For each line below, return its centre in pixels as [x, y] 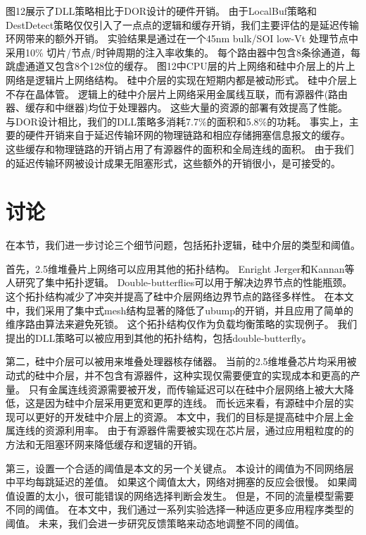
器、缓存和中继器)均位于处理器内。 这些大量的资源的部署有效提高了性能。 [177, 107]
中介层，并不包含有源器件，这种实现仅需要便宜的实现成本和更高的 [197, 375]
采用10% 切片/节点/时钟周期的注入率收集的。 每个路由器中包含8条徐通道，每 [183, 52]
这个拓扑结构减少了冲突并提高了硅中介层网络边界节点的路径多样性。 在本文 [180, 296]
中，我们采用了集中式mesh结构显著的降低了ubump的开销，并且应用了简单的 [179, 310]
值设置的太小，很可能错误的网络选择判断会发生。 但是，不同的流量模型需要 [180, 495]
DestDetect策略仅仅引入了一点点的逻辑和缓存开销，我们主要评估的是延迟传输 [183, 24]
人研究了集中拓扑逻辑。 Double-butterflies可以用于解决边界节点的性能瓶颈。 [179, 282]
